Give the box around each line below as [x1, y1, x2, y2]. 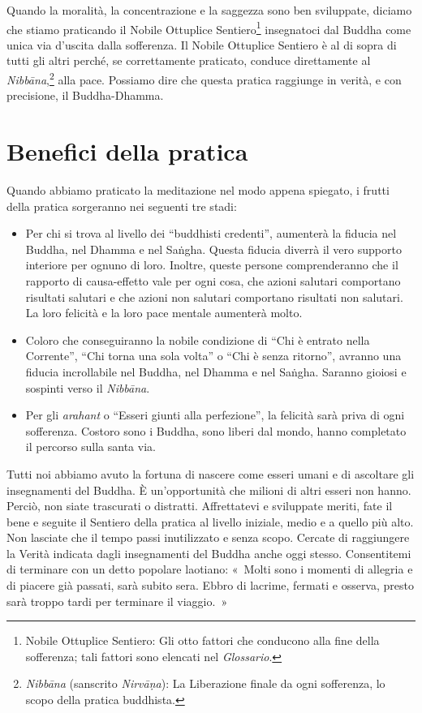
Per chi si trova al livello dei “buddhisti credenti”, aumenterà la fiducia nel [25, 225, 397, 242]
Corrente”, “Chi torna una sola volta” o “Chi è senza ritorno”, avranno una [25, 347, 402, 364]
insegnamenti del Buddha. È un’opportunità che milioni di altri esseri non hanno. [6, 481, 411, 498]
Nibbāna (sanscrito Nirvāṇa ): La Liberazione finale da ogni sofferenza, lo [25, 675, 385, 692]
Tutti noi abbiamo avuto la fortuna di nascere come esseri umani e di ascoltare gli [6, 465, 415, 482]
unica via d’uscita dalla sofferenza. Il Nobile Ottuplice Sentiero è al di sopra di [6, 36, 397, 53]
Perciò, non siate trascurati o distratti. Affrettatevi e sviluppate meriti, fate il [6, 497, 393, 514]
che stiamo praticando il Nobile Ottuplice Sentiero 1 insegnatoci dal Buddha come [6, 18, 411, 37]
